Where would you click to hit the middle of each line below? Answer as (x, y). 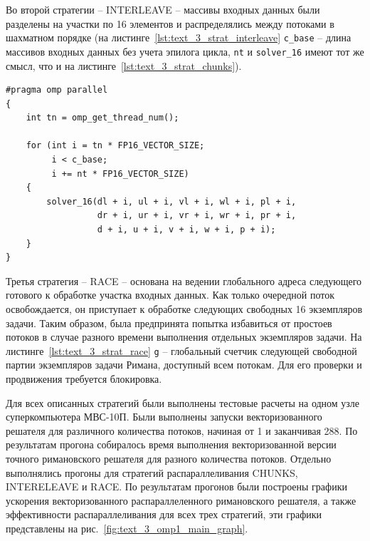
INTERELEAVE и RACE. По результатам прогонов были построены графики (176, 486)
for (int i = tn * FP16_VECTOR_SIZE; (115, 146)
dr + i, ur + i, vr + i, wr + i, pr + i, (197, 216)
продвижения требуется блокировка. (84, 379)
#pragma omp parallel (57, 90)
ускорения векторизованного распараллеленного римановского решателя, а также (181, 500)
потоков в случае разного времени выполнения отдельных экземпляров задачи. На (184, 337)
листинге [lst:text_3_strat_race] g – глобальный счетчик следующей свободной (181, 350)
